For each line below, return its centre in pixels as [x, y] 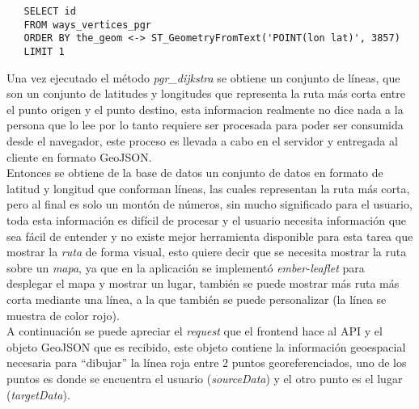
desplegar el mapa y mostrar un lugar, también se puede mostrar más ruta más [203, 283]
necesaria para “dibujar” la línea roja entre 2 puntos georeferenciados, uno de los [207, 363]
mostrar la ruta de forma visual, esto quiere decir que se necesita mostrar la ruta [207, 252]
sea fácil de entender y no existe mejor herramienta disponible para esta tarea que [210, 236]
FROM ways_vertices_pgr [87, 25]
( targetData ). [38, 394]
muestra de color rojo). [63, 315]
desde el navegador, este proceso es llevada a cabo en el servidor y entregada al [202, 141]
